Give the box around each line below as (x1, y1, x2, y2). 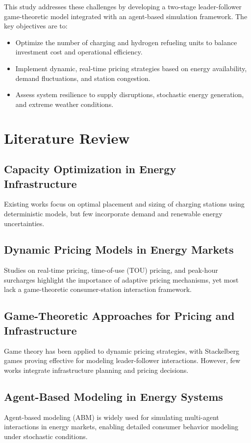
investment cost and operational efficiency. (15, 47, 143, 57)
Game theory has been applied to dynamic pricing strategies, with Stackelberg (4, 345, 239, 356)
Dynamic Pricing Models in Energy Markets (4, 242, 234, 257)
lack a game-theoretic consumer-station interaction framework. (4, 284, 192, 294)
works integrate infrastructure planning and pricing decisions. (4, 365, 189, 375)
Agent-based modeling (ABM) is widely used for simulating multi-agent (4, 412, 219, 422)
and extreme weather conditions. (15, 99, 114, 109)
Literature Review (4, 128, 130, 148)
